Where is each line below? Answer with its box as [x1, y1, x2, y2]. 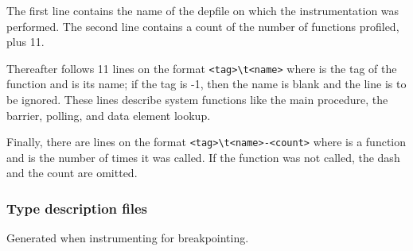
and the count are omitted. [6, 164, 138, 181]
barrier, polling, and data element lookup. [6, 106, 211, 123]
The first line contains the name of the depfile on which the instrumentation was [6, 2, 399, 18]
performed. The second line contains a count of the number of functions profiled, [6, 17, 399, 34]
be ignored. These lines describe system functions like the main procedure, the [6, 91, 388, 108]
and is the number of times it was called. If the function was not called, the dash [6, 149, 400, 165]
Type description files [6, 198, 148, 218]
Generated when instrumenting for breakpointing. [6, 230, 249, 246]
